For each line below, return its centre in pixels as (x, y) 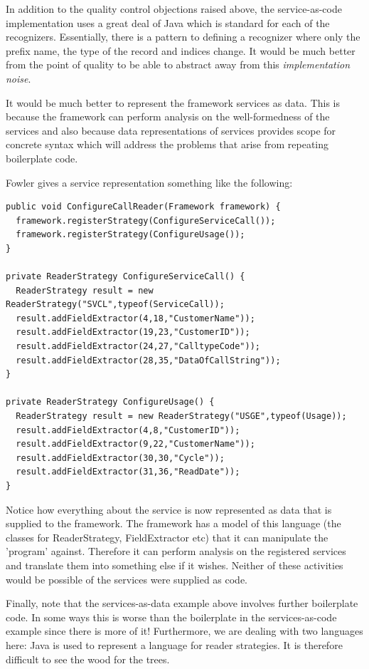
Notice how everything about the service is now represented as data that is (169, 509)
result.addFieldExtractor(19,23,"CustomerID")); (133, 332)
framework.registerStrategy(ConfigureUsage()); (130, 235)
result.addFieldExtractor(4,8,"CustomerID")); (128, 430)
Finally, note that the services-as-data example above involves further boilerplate (182, 603)
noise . (18, 78)
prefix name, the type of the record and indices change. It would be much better (181, 50)
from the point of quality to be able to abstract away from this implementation (178, 64)
